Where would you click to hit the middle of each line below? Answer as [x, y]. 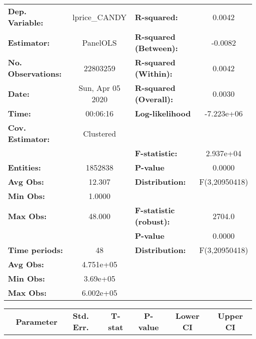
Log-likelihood [163, 113]
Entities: [25, 167]
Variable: [26, 22]
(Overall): [154, 99]
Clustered [99, 133]
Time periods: [35, 250]
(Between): [156, 48]
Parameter [37, 321]
